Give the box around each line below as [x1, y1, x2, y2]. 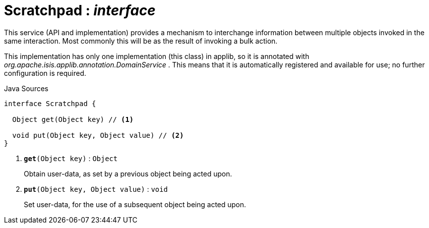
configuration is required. [4, 68, 86, 77]
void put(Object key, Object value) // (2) [12, 131, 184, 139]
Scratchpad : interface [4, 2, 156, 19]
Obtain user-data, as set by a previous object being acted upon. [24, 169, 232, 178]
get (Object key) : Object [24, 154, 118, 163]
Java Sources [4, 84, 49, 93]
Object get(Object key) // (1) [12, 115, 134, 123]
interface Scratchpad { [4, 99, 96, 108]
